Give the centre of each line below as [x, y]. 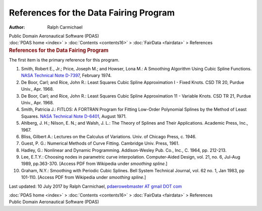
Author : [17, 27]
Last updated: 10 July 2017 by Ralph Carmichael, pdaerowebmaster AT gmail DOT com [95, 186]
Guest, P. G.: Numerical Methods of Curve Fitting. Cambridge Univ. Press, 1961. [100, 144]
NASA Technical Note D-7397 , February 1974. [66, 76]
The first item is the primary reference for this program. [64, 60]
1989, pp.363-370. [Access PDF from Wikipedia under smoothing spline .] [94, 164]
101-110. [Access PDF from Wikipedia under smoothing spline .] [84, 178]
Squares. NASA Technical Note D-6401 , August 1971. [74, 116]
